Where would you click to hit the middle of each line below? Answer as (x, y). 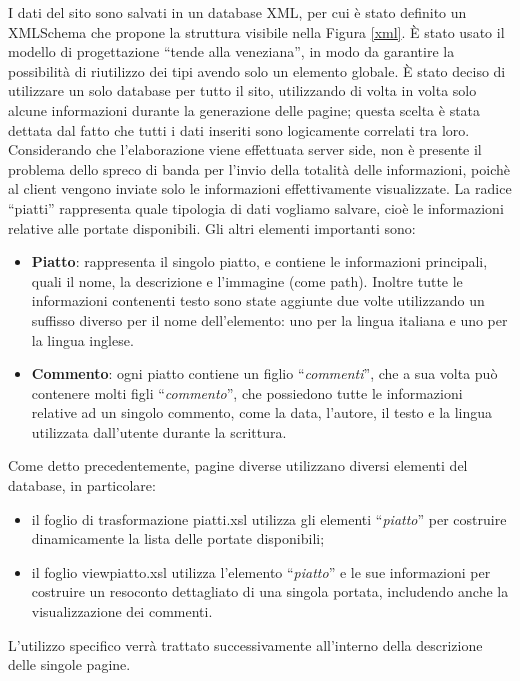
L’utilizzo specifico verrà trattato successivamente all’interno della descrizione (245, 644)
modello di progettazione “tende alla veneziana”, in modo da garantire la (231, 51)
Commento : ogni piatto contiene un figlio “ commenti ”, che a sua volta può (264, 373)
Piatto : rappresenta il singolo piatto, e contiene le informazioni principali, (259, 261)
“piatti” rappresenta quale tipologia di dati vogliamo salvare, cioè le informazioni (256, 207)
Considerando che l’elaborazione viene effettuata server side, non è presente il (245, 149)
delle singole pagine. (69, 664)
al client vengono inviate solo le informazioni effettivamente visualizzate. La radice (260, 188)
